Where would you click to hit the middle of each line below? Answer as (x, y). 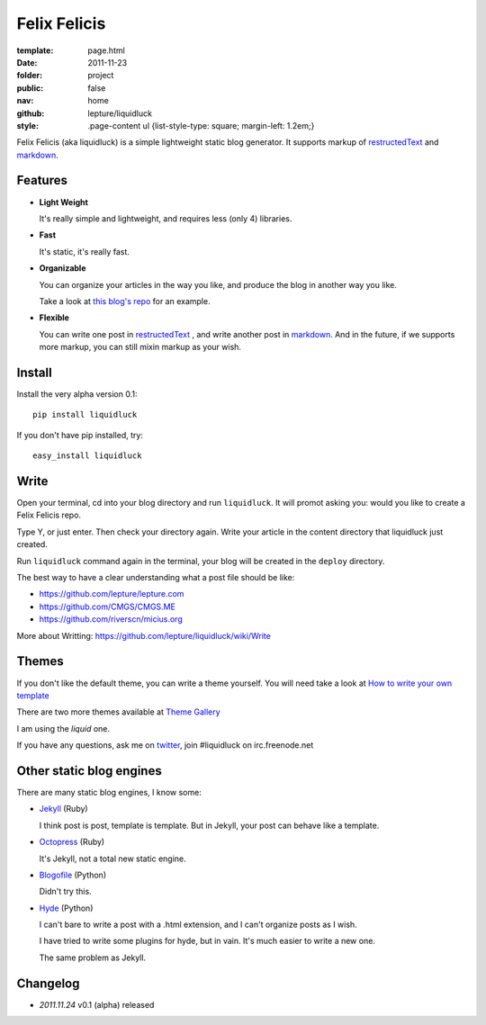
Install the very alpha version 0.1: (77, 394)
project (101, 76)
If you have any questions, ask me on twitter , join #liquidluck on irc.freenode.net (165, 745)
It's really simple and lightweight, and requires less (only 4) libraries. (166, 218)
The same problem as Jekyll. (93, 958)
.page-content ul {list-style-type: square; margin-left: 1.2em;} (201, 125)
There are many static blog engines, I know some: (109, 792)
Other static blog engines (89, 771)
